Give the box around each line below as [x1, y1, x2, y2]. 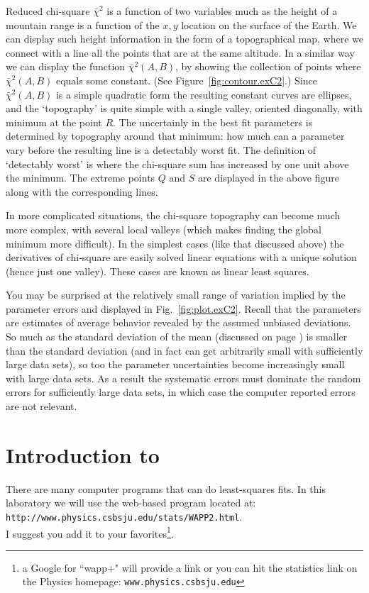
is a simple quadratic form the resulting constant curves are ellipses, [55, 87, 352, 101]
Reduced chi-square [6, 4, 90, 18]
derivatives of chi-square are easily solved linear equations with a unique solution [6, 250, 357, 265]
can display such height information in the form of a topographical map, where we [6, 31, 363, 46]
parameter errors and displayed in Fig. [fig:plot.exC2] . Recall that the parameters [6, 301, 361, 316]
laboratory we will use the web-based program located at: [6, 495, 256, 510]
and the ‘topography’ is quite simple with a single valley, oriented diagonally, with [6, 101, 363, 116]
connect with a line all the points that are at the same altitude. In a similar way [6, 45, 355, 60]
